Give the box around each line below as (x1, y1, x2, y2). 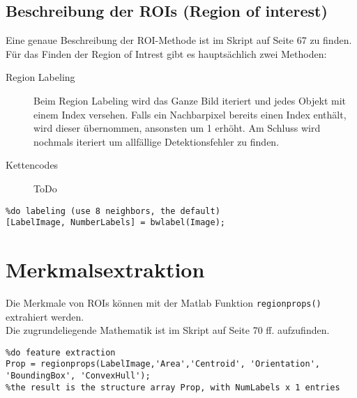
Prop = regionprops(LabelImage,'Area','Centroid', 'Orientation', (6, 359, 321, 369)
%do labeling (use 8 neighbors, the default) (6, 206, 220, 216)
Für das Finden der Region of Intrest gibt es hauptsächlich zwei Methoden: (6, 46, 327, 61)
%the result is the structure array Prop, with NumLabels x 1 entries (6, 382, 340, 392)
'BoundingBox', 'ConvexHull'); (6, 371, 151, 381)
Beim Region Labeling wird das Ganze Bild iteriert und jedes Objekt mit (33, 93, 346, 107)
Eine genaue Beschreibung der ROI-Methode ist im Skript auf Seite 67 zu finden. (6, 33, 352, 47)
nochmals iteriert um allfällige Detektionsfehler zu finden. (33, 134, 280, 148)
